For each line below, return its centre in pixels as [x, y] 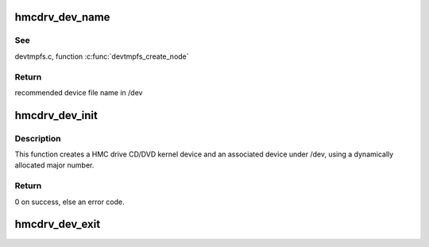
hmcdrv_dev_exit [58, 224]
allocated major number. [54, 165]
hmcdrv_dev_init [56, 115]
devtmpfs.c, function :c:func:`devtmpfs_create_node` [102, 56]
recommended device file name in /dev [79, 92]
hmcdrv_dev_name [62, 17]
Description [38, 138]
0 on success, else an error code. [70, 202]
